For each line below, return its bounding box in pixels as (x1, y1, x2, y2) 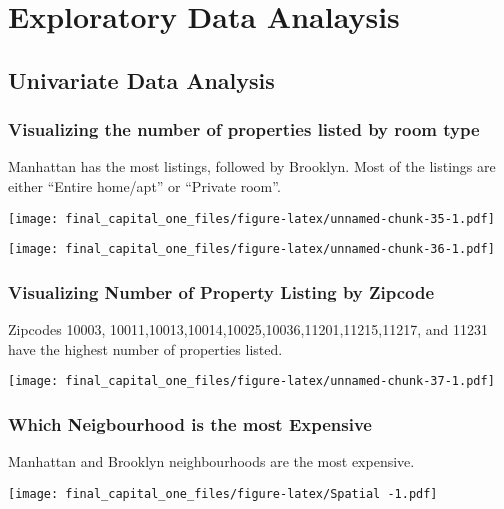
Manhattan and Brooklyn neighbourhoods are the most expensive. (8, 451, 415, 472)
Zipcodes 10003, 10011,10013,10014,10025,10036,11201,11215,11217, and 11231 (8, 319, 488, 340)
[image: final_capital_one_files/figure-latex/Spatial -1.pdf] (8, 486, 438, 501)
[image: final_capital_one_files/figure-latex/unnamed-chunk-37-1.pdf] (8, 374, 495, 389)
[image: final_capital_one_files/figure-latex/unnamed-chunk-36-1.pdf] (8, 242, 495, 257)
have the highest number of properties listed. (8, 338, 283, 359)
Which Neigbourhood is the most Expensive (8, 411, 372, 436)
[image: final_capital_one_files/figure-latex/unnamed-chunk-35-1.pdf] (8, 211, 495, 226)
